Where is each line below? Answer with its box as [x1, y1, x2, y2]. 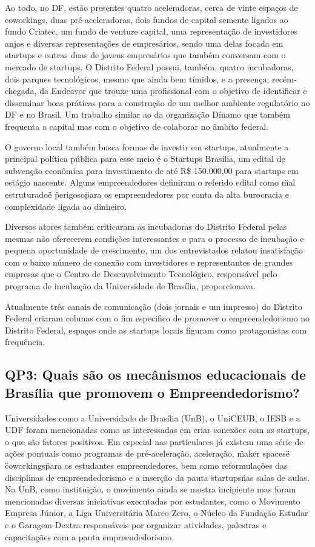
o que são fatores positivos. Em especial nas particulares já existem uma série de [5, 435, 303, 448]
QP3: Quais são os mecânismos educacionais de [5, 365, 306, 384]
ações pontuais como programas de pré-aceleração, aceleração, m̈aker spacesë [5, 447, 290, 460]
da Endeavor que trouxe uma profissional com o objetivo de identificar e [39, 84, 307, 97]
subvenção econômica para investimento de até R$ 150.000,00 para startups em [5, 164, 299, 176]
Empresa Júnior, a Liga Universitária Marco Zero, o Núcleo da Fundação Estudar [5, 506, 308, 519]
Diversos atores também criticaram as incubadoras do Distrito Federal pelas [5, 220, 287, 233]
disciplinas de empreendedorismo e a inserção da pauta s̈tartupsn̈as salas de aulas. [5, 471, 310, 483]
